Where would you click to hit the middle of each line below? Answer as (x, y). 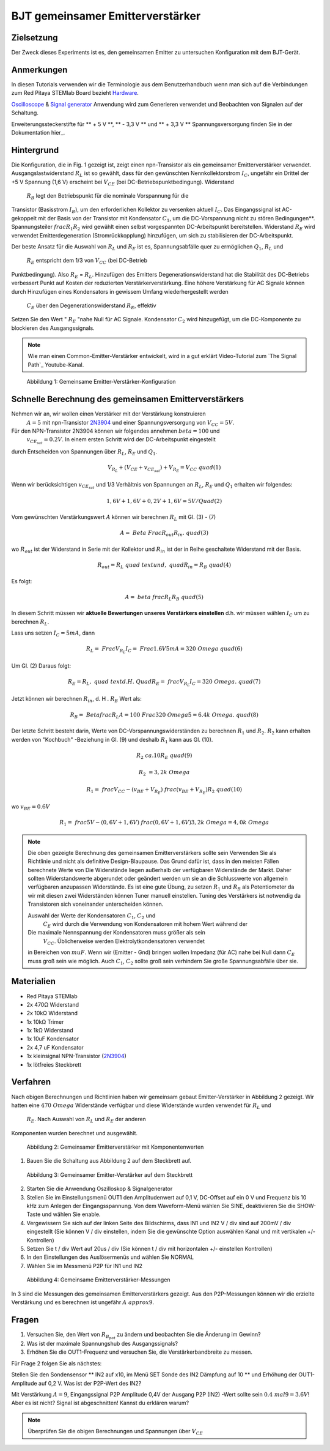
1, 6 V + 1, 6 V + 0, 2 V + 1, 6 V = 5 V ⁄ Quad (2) (164, 501)
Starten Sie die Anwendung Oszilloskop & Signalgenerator (100, 1189)
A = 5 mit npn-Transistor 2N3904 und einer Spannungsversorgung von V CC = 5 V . (130, 423)
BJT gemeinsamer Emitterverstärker (106, 16)
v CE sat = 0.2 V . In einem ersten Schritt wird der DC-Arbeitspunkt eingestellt (121, 441)
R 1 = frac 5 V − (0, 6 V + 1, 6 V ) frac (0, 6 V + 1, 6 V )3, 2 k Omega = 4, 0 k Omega (164, 823)
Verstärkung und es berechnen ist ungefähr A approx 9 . (83, 1302)
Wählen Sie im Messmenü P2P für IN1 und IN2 (85, 1266)
